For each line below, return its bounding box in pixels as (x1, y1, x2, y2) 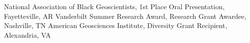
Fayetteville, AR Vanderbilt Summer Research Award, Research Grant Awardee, (4, 11, 247, 21)
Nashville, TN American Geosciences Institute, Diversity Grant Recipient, (4, 20, 227, 30)
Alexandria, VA (4, 29, 51, 40)
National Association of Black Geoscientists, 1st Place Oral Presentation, (4, 1, 225, 11)
